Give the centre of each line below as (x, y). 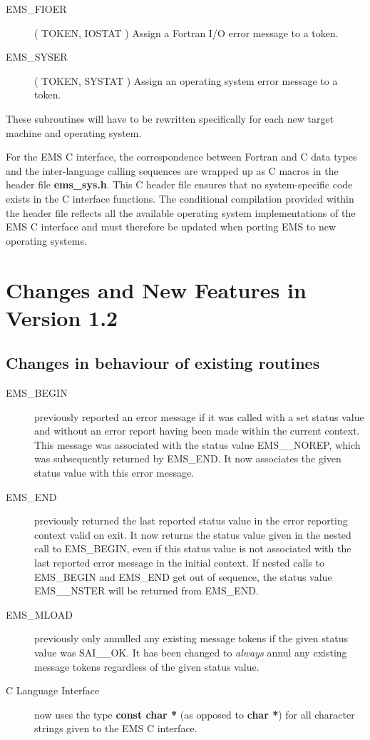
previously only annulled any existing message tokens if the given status (191, 638)
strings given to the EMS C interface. (116, 728)
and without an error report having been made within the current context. (197, 431)
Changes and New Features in (156, 289)
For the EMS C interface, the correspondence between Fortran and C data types (181, 157)
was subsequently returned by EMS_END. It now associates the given (188, 458)
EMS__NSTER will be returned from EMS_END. (147, 591)
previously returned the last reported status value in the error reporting (191, 521)
